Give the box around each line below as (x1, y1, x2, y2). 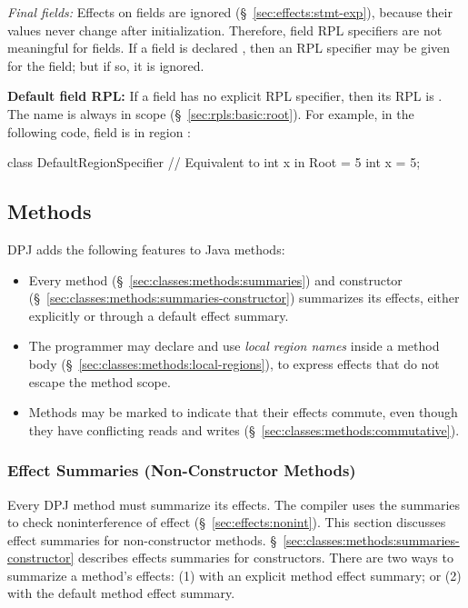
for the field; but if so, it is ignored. (7, 55, 204, 75)
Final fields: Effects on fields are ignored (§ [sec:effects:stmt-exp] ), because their (7, 3, 453, 21)
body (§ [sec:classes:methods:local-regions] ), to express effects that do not (28, 354, 440, 373)
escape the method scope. (28, 372, 171, 391)
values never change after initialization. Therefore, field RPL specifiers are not (7, 20, 443, 39)
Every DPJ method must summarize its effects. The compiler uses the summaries (7, 494, 461, 513)
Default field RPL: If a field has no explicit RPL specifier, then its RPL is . (7, 86, 443, 105)
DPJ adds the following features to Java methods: (7, 239, 285, 258)
